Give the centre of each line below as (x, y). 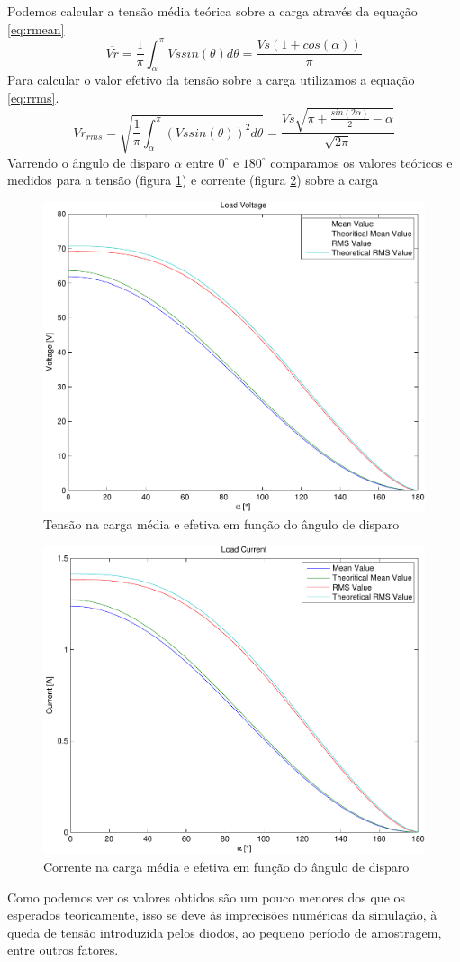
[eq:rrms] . (33, 98)
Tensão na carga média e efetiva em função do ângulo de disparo (221, 524)
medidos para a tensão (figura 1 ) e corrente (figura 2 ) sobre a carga (193, 180)
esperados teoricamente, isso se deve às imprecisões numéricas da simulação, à (222, 915)
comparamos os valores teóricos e (361, 162)
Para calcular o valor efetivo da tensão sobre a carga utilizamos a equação (211, 80)
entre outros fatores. (63, 950)
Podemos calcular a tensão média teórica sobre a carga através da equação (212, 11)
